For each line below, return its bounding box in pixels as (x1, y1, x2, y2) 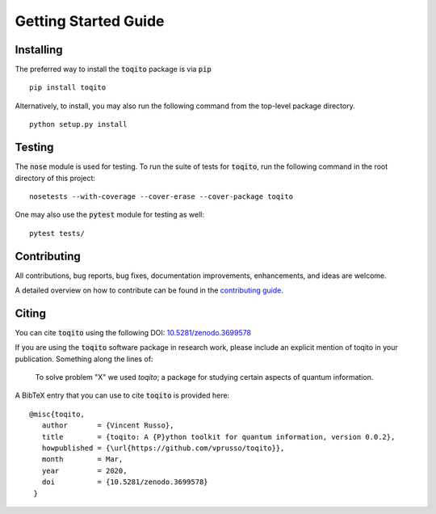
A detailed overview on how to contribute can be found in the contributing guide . (15, 285, 284, 295)
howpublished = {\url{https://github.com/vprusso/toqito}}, (41, 444, 285, 453)
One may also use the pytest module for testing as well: (15, 210, 205, 220)
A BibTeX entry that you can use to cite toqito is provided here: (15, 390, 230, 400)
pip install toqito (29, 83, 107, 92)
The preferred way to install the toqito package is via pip (15, 65, 212, 74)
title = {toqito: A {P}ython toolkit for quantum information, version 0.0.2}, (41, 432, 396, 441)
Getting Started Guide (15, 12, 165, 30)
